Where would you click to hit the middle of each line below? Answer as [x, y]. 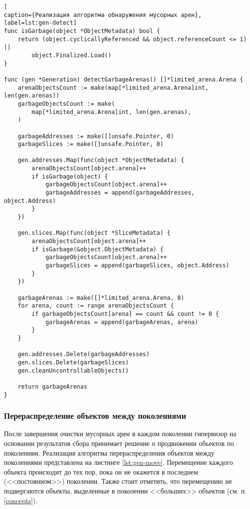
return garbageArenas [52, 386]
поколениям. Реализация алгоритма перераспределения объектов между [109, 452]
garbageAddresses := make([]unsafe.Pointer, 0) [96, 136]
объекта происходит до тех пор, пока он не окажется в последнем [101, 471]
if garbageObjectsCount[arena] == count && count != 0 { [125, 314]
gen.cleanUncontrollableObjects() [73, 370]
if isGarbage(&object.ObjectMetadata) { [98, 249]
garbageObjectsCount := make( [66, 104]
